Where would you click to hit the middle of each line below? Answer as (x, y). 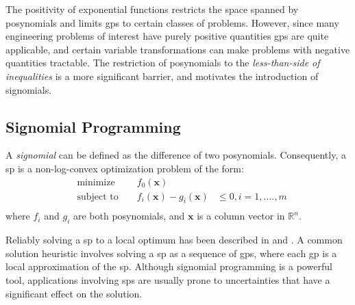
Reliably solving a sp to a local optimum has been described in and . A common (174, 240)
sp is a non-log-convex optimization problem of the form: (125, 168)
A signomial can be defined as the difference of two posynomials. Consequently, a (176, 155)
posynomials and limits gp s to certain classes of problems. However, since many (172, 22)
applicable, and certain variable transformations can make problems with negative (178, 49)
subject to (98, 197)
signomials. (29, 89)
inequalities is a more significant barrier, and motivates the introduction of (162, 76)
